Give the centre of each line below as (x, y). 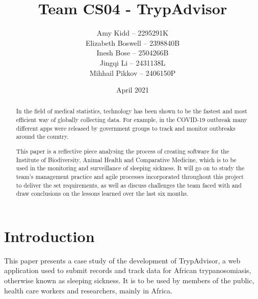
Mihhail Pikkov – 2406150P (133, 72)
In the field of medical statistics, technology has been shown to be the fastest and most (132, 111)
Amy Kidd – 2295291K (133, 33)
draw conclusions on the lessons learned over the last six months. (102, 193)
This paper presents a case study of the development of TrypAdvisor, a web (122, 260)
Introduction (49, 236)
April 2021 (133, 90)
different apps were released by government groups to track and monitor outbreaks (126, 128)
